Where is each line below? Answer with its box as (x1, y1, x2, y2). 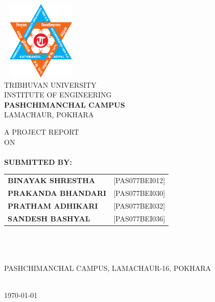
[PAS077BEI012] (113, 175, 165, 186)
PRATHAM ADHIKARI (8, 200, 98, 211)
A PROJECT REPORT (4, 126, 79, 137)
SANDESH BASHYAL (8, 213, 90, 223)
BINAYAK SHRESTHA (8, 175, 95, 186)
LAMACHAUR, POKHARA (4, 109, 94, 120)
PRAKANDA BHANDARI (8, 187, 107, 198)
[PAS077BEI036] (113, 213, 165, 223)
